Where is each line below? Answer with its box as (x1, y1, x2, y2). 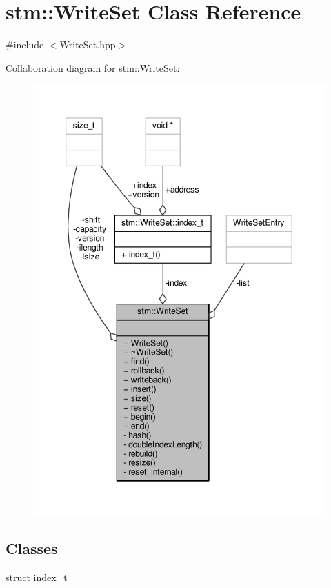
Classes (6, 538, 58, 559)
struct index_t (6, 569, 68, 584)
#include (6, 37, 44, 52)
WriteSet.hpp (59, 37, 116, 52)
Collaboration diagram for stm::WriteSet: (6, 60, 180, 75)
